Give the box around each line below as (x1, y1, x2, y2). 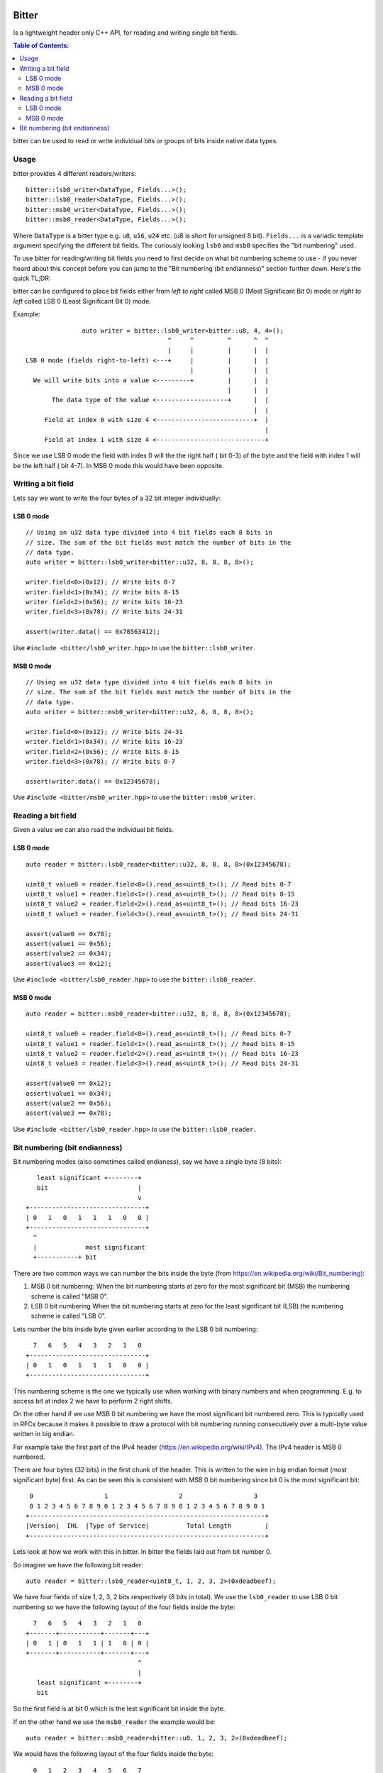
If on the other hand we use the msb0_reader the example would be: (13, 1717, 216, 1726)
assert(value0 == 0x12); (26, 1079, 112, 1088)
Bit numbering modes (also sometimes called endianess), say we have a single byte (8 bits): (13, 1157, 282, 1166)
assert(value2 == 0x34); (26, 950, 112, 957)
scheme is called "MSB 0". (30, 1291, 109, 1301)
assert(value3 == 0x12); (26, 960, 112, 967)
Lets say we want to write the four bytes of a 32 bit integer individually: (13, 494, 221, 502)
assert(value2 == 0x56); (26, 1099, 112, 1107)
